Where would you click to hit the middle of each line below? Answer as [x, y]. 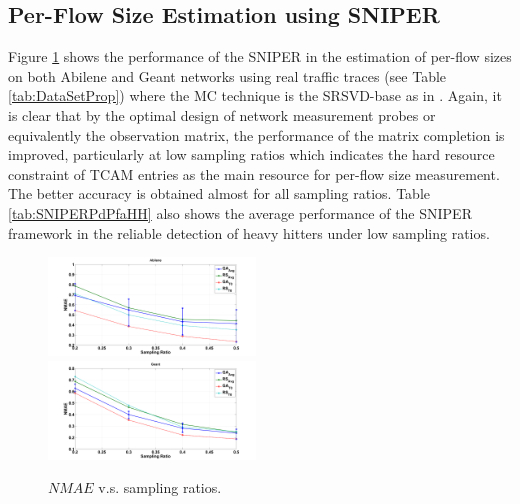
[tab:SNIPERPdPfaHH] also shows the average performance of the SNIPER [240, 212]
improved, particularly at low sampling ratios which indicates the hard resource [251, 154]
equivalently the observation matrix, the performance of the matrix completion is [256, 134]
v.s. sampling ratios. [160, 487]
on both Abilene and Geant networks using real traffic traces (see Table [227, 75]
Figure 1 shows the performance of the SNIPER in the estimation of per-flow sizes [260, 56]
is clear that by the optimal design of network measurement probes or [222, 114]
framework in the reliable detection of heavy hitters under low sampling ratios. [249, 232]
